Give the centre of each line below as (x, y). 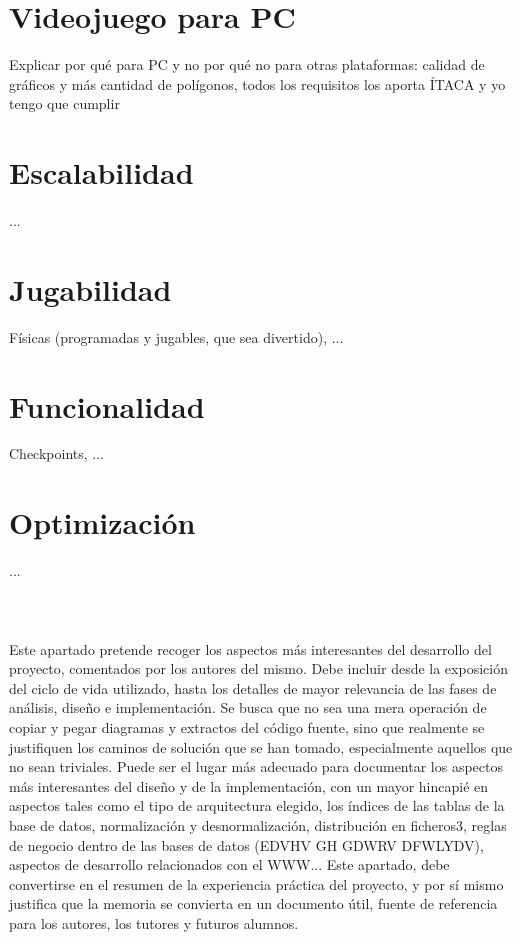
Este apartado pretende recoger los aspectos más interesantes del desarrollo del (250, 648)
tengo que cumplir (64, 103)
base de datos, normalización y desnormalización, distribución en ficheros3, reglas (258, 824)
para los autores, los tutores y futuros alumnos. (154, 922)
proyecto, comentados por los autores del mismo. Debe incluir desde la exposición (258, 668)
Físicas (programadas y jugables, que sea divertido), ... (176, 336)
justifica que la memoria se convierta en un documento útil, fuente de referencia (253, 903)
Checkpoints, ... (56, 453)
